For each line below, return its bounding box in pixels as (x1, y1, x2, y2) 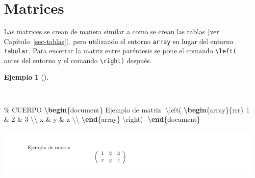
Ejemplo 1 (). (4, 71, 49, 82)
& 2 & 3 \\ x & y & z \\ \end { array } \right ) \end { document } (4, 114, 201, 124)
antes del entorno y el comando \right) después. (4, 55, 152, 66)
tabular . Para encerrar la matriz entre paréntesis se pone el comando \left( (4, 45, 237, 56)
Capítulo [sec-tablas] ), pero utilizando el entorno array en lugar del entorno (4, 36, 233, 46)
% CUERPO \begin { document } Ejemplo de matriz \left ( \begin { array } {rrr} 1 (4, 104, 250, 114)
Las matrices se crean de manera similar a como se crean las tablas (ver (4, 26, 219, 37)
